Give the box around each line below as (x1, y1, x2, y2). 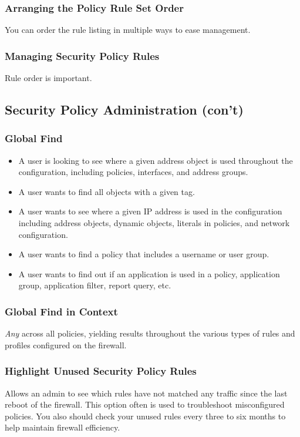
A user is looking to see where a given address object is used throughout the (18, 154, 293, 166)
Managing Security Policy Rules (5, 48, 160, 63)
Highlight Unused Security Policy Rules (5, 364, 197, 378)
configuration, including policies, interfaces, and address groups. (18, 166, 248, 178)
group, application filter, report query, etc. (18, 279, 171, 291)
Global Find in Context (5, 304, 118, 318)
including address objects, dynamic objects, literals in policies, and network (18, 217, 290, 228)
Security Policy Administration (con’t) (5, 100, 244, 119)
